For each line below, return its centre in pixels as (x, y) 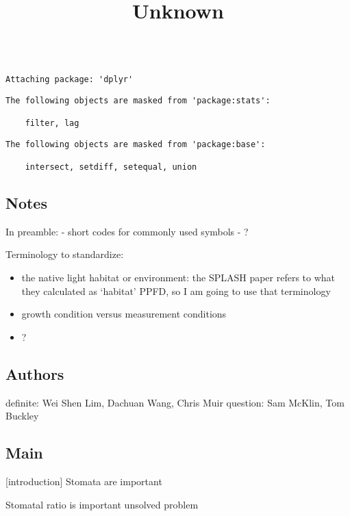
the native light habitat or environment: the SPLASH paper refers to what (178, 278)
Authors (35, 373)
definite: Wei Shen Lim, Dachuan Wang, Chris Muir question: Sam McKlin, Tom (175, 402)
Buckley (22, 416)
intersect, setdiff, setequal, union (111, 167)
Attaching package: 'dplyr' (70, 80)
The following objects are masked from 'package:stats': (138, 100)
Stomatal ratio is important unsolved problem (102, 504)
